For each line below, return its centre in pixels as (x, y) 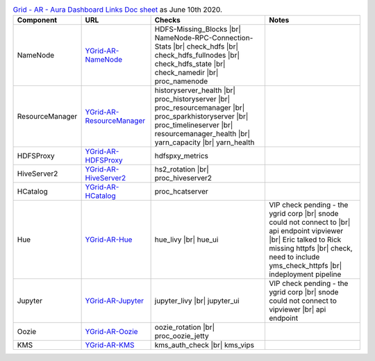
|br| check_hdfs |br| (206, 47)
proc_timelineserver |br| (194, 125)
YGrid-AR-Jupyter (114, 301)
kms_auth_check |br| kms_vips (205, 345)
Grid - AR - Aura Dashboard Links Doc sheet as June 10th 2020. (117, 10)
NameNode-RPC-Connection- (204, 38)
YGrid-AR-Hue (109, 240)
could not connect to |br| (309, 222)
